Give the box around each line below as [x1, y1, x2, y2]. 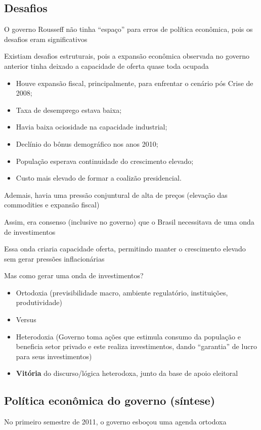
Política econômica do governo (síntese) [4, 393, 215, 408]
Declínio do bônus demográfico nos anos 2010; [16, 138, 158, 149]
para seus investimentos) [16, 351, 92, 361]
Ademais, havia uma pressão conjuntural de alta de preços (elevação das [4, 189, 228, 200]
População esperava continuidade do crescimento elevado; [16, 155, 194, 166]
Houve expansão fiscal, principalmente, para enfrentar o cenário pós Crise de [16, 77, 253, 88]
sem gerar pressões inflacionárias [4, 253, 105, 264]
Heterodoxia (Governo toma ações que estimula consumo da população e [16, 331, 241, 341]
